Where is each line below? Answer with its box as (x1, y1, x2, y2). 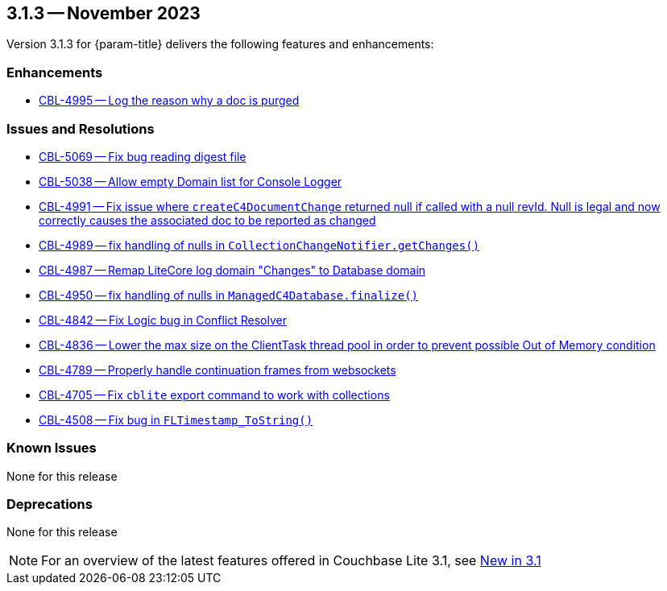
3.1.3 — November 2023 (6, 3, 201, 23)
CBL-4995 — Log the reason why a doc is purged (39, 93, 300, 108)
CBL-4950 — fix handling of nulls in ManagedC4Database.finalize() (39, 287, 419, 302)
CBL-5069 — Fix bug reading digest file (39, 149, 246, 163)
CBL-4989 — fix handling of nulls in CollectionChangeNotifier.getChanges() (39, 238, 480, 252)
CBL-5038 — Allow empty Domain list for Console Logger (39, 174, 342, 188)
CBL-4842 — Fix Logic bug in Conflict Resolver (39, 312, 287, 327)
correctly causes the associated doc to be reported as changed (39, 213, 376, 227)
